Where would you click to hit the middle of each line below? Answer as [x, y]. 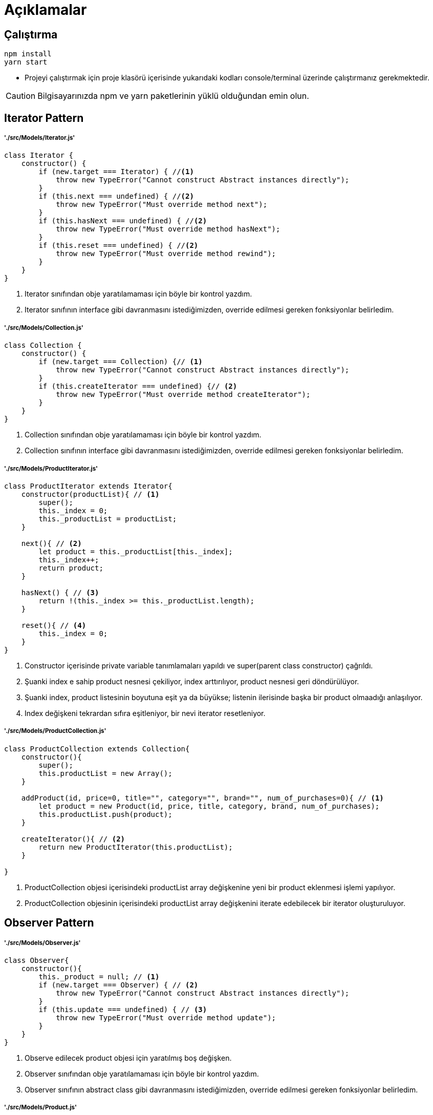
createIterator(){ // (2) [73, 839]
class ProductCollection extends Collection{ [97, 749]
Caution [21, 96]
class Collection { [43, 345]
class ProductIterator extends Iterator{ [88, 486]
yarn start [26, 62]
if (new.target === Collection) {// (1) [121, 362]
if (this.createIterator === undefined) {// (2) [138, 386]
